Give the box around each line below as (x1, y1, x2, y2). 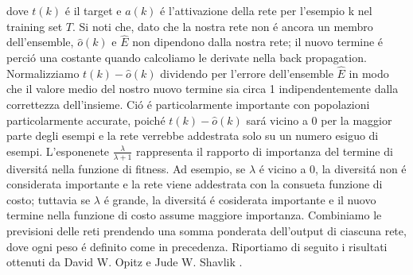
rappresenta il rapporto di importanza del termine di (136, 142, 393, 159)
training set (6, 17, 63, 34)
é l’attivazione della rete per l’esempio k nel (160, 2, 372, 18)
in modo (349, 64, 389, 81)
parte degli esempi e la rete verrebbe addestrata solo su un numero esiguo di (6, 127, 379, 144)
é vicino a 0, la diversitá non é (259, 160, 407, 176)
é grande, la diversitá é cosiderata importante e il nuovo (103, 191, 376, 207)
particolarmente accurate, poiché (6, 111, 166, 128)
